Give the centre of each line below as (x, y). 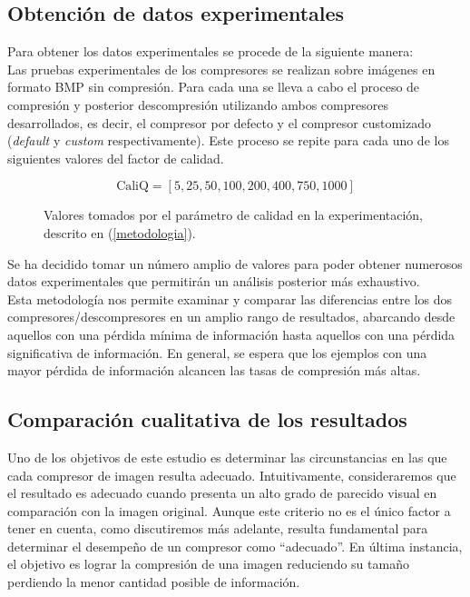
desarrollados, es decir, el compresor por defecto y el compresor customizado (219, 122)
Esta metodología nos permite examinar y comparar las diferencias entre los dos (230, 298)
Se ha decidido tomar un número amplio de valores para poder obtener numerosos (235, 263)
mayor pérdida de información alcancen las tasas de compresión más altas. (214, 370)
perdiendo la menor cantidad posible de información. (154, 582)
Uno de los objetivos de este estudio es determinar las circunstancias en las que (227, 457)
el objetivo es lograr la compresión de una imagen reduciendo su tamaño (208, 564)
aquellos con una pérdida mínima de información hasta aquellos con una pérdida (231, 334)
